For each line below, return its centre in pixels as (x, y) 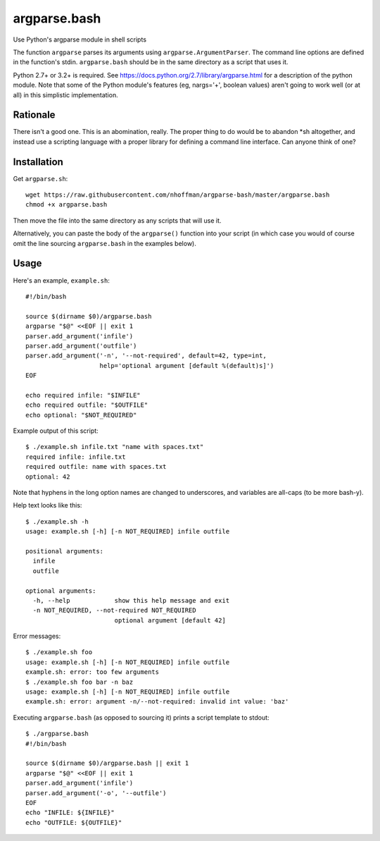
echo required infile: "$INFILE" (83, 395)
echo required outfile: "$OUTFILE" (87, 405)
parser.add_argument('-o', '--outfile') (96, 793)
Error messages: (37, 636)
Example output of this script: (56, 431)
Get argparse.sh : (40, 178)
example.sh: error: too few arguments (93, 672)
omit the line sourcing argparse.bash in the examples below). (104, 243)
